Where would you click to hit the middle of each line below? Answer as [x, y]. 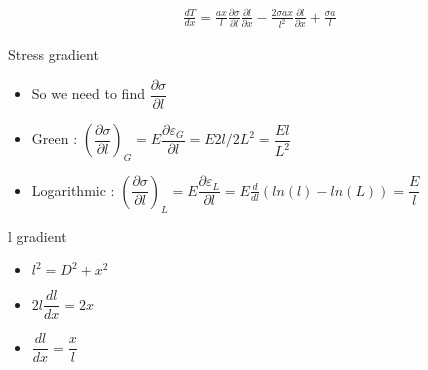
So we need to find [88, 93]
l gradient [37, 235]
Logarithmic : [73, 189]
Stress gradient [53, 54]
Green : [54, 138]
